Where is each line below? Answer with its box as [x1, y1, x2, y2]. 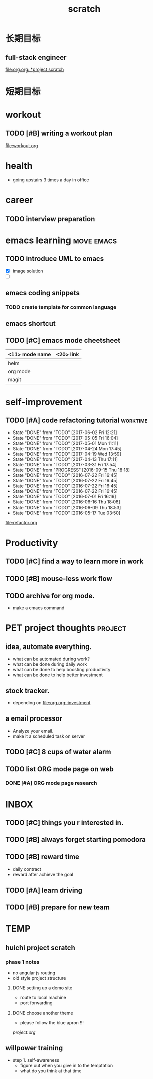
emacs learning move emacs [5, 235, 117, 246]
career [5, 194, 34, 206]
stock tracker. [5, 686, 50, 695]
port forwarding [20, 1000, 53, 1006]
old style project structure [12, 975, 66, 981]
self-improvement [5, 396, 82, 408]
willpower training [5, 1044, 63, 1052]
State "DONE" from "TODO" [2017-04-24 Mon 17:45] [12, 446, 122, 452]
